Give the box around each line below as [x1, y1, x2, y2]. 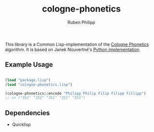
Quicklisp [12, 122, 31, 128]
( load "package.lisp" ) [5, 77, 51, 83]
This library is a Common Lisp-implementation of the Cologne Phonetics [5, 41, 149, 47]
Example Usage [5, 60, 53, 69]
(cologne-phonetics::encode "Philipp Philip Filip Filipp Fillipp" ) [5, 91, 146, 96]
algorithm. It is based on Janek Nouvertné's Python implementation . [5, 46, 141, 52]
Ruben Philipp [67, 19, 95, 25]
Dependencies [5, 109, 50, 117]
